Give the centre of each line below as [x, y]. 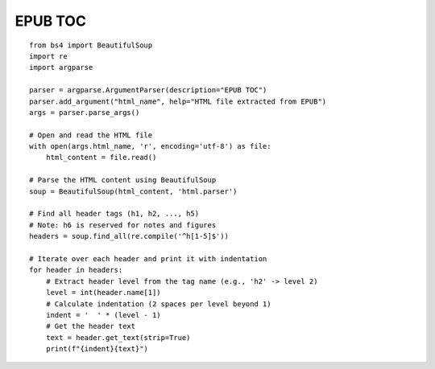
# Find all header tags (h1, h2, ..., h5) [114, 214]
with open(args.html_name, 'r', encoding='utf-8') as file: [150, 146]
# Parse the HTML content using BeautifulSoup [123, 180]
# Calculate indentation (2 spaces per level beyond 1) [158, 304]
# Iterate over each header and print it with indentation [148, 258]
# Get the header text [91, 326]
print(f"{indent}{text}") [97, 349]
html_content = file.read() [101, 158]
